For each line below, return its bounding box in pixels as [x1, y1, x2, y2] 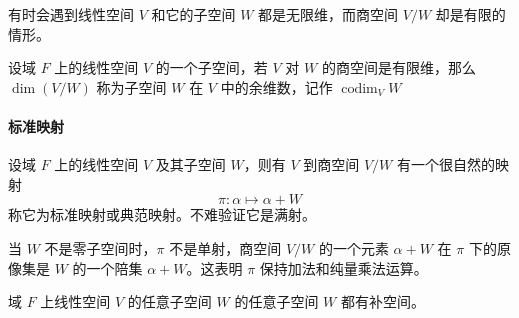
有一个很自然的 [396, 154, 495, 175]
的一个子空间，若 [155, 57, 268, 78]
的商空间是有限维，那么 [321, 57, 476, 78]
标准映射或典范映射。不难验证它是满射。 [49, 204, 316, 225]
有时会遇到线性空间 [8, 4, 134, 24]
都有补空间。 [340, 291, 425, 312]
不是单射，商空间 [169, 237, 282, 258]
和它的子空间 [151, 4, 236, 24]
